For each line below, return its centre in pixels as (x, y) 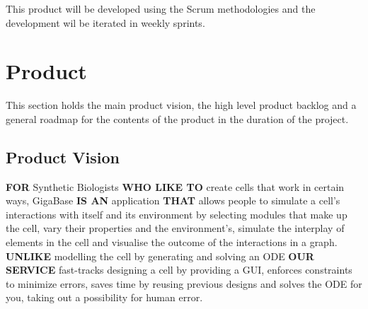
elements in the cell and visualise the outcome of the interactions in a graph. (172, 242)
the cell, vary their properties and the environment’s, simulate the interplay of (175, 228)
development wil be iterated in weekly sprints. (105, 22)
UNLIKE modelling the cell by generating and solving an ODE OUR (160, 256)
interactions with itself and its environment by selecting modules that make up (177, 214)
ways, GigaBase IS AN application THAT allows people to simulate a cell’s (173, 200)
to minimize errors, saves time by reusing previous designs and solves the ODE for (184, 283)
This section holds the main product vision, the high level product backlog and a (181, 105)
